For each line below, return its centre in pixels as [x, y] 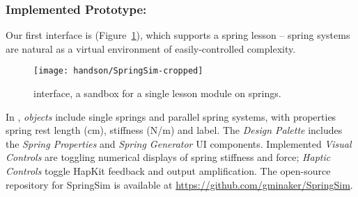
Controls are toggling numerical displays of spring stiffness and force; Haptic [168, 157]
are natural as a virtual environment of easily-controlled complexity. [151, 48]
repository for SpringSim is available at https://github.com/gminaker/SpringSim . [179, 184]
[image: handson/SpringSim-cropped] [118, 71]
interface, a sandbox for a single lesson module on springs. [157, 93]
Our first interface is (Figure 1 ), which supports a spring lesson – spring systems [178, 35]
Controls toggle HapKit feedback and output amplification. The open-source [168, 171]
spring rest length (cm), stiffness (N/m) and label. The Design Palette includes [174, 130]
